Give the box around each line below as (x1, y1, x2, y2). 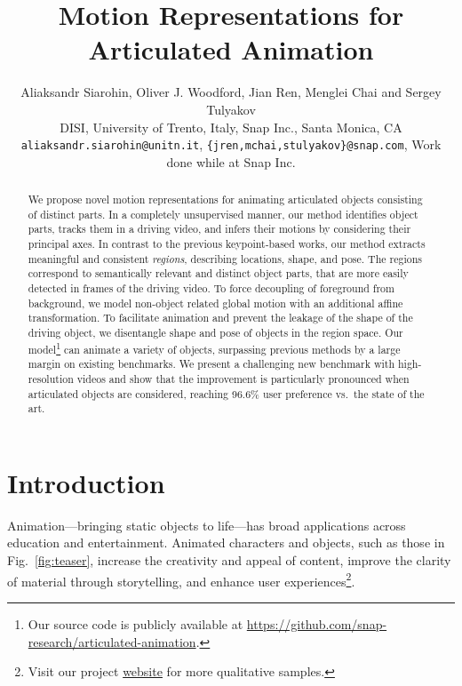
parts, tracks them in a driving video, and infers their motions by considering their (28, 221, 411, 236)
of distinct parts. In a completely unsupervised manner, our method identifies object (28, 206, 418, 221)
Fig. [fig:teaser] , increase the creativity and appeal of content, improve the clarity (7, 551, 451, 570)
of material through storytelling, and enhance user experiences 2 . (7, 569, 355, 590)
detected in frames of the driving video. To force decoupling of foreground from (28, 281, 394, 296)
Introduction (7, 464, 165, 500)
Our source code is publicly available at (28, 614, 243, 633)
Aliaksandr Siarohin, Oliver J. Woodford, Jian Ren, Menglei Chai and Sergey (20, 83, 442, 101)
